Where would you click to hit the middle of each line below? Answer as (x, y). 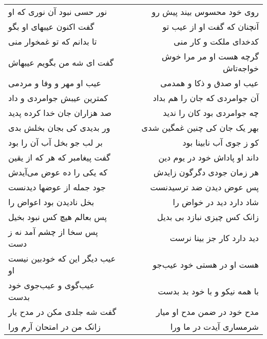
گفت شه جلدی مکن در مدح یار (62, 312)
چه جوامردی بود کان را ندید (211, 113)
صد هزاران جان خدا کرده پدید (60, 113)
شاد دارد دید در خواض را (216, 202)
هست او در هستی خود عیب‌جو (206, 264)
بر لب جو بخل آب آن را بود (55, 142)
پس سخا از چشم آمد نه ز (53, 232)
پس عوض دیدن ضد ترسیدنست (204, 187)
